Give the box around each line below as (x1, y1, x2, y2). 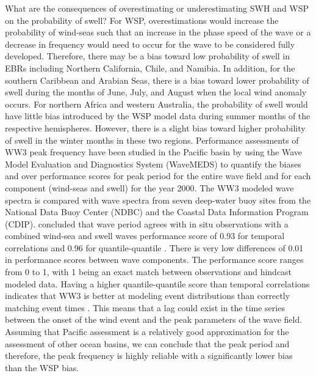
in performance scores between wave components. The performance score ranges (5, 253, 304, 266)
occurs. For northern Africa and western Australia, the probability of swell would (5, 97, 308, 110)
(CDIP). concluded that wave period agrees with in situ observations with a (5, 217, 289, 230)
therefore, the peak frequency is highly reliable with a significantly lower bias (5, 349, 293, 362)
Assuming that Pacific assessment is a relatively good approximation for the (5, 325, 289, 338)
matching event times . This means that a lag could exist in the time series (5, 301, 285, 314)
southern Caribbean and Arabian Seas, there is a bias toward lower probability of (5, 73, 309, 86)
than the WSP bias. (5, 361, 79, 374)
